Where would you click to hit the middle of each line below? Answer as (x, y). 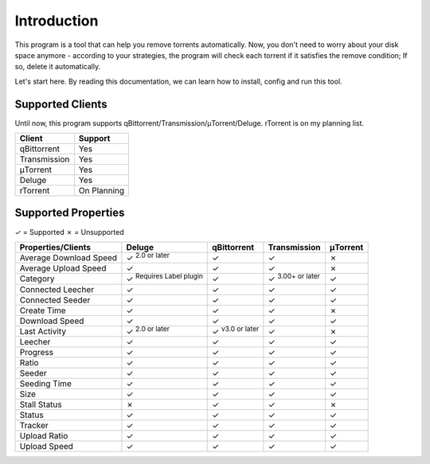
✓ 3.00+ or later (294, 278)
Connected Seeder (55, 300)
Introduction (57, 21)
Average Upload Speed (63, 268)
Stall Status (41, 404)
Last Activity (43, 331)
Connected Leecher (57, 289)
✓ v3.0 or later (236, 330)
